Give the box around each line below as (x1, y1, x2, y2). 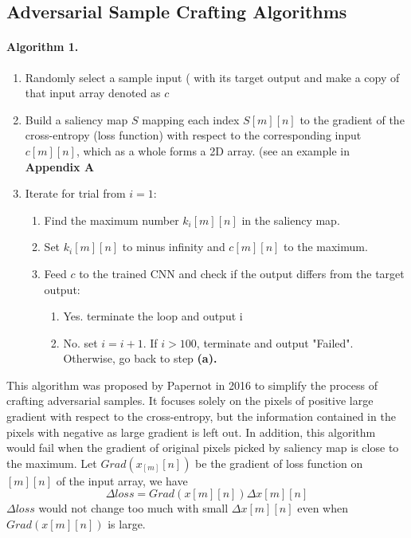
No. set (63, 334, 98, 351)
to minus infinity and (122, 238, 225, 255)
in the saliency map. (241, 211, 340, 228)
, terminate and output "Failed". (196, 334, 354, 351)
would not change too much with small (38, 500, 229, 516)
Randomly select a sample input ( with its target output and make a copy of (25, 69, 400, 85)
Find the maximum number (44, 211, 179, 228)
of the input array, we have (56, 472, 188, 489)
